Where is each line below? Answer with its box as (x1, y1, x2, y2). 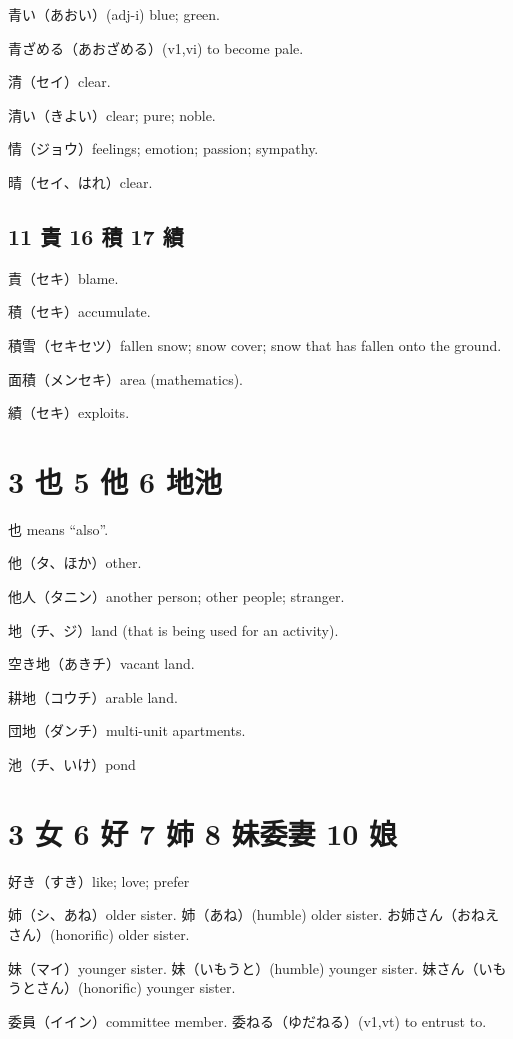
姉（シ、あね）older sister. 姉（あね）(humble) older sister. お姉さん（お (8, 904, 471, 925)
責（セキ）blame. (8, 267, 119, 288)
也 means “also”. (8, 518, 109, 539)
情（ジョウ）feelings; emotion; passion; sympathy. (8, 138, 319, 159)
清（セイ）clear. (8, 71, 111, 92)
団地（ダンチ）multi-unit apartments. (8, 720, 246, 741)
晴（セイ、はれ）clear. (8, 171, 153, 192)
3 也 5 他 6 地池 (8, 460, 222, 501)
